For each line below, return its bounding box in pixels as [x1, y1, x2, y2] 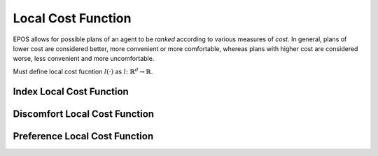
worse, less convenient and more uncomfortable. [13, 55, 155, 63]
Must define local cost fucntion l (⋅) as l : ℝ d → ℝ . [13, 66, 153, 76]
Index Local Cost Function [13, 85, 129, 97]
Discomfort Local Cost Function [13, 108, 154, 120]
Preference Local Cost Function [13, 130, 154, 142]
